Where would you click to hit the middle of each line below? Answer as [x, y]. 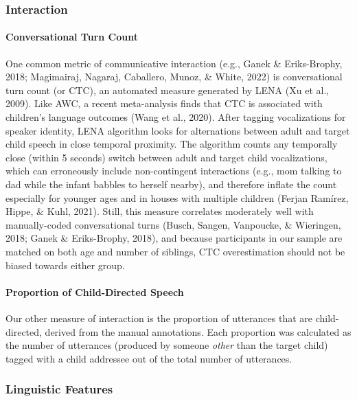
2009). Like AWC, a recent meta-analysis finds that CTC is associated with [164, 103]
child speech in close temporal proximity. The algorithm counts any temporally [172, 144]
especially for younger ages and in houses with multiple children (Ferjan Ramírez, [177, 197]
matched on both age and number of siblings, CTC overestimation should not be [175, 251]
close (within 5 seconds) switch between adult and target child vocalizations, [166, 157]
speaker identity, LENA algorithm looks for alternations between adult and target [178, 130]
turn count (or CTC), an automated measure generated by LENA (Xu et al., [168, 90]
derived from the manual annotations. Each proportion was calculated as [198, 331]
